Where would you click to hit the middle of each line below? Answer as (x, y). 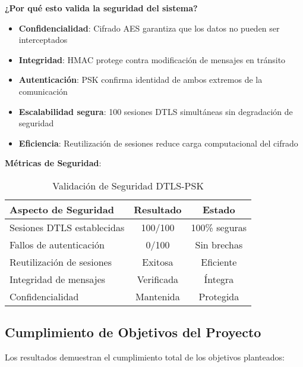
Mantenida (158, 296)
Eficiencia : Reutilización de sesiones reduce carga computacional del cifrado (158, 143)
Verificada (158, 279)
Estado (219, 209)
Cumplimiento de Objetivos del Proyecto (133, 332)
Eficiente (219, 262)
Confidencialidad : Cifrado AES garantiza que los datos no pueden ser (149, 28)
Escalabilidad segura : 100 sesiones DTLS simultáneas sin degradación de (156, 111)
